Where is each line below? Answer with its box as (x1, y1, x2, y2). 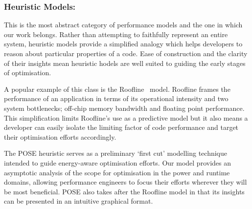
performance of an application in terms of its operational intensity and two (4, 93, 229, 104)
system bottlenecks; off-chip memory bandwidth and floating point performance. (4, 103, 245, 113)
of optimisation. (4, 67, 51, 78)
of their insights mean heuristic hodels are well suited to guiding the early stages (4, 58, 246, 68)
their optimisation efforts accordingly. (4, 131, 116, 142)
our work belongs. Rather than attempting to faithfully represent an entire (4, 29, 228, 39)
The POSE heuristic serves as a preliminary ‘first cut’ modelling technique (4, 148, 227, 158)
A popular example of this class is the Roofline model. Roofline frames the (4, 84, 230, 94)
